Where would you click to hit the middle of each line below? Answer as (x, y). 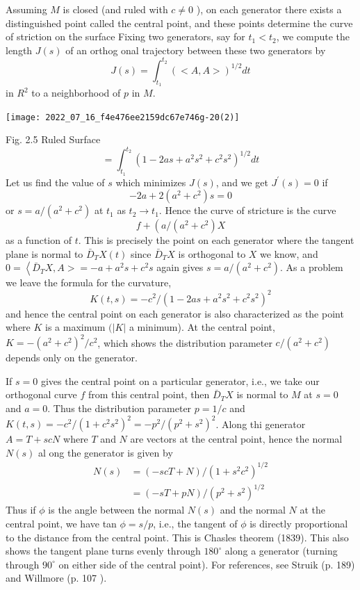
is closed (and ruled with (115, 9)
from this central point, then (149, 394)
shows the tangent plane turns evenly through (103, 551)
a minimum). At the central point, (202, 327)
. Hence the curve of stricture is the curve (247, 210)
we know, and (289, 253)
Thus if (21, 510)
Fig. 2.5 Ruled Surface (53, 139)
